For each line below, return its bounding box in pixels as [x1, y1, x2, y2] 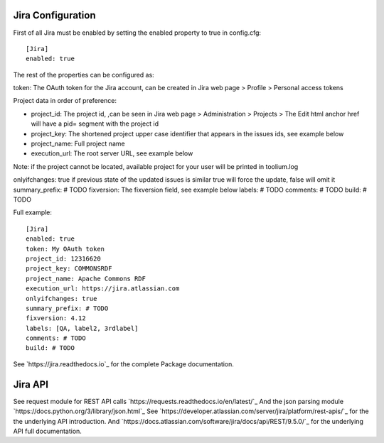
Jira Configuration [13, 9, 96, 21]
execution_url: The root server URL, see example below [31, 149, 193, 158]
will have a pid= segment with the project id [31, 119, 159, 128]
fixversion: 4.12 [26, 315, 86, 322]
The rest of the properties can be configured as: [13, 70, 154, 79]
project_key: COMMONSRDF [26, 265, 112, 273]
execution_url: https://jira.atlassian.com [26, 285, 180, 292]
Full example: [13, 208, 53, 217]
